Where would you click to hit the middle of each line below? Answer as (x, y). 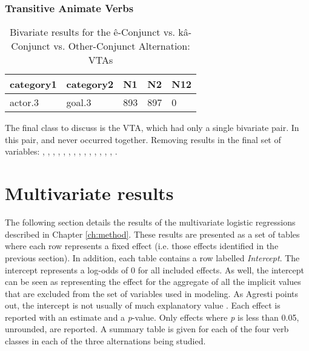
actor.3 (25, 102)
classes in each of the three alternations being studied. (105, 341)
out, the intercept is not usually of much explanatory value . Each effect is (143, 305)
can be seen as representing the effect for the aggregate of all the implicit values (153, 282)
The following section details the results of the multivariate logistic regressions (150, 222)
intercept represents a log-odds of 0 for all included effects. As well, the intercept (155, 269)
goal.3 (79, 102)
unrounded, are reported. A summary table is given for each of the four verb (147, 329)
